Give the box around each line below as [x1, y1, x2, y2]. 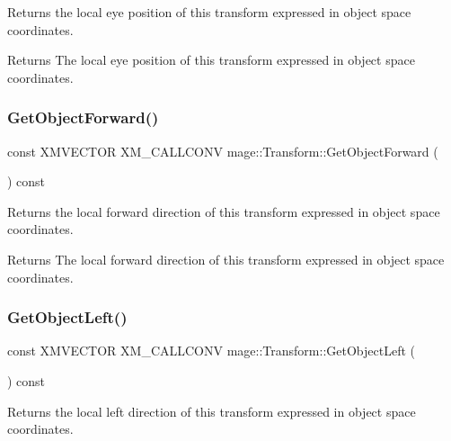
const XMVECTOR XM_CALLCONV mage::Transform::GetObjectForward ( [7, 141, 438, 160]
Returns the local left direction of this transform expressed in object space [7, 401, 416, 420]
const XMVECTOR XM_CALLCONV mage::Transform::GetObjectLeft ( [7, 341, 415, 360]
